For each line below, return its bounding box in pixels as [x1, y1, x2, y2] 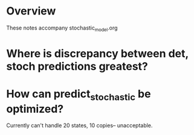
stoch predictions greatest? [6, 59, 148, 73]
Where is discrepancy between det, [6, 46, 189, 60]
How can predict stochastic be [6, 87, 151, 103]
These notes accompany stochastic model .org [6, 24, 118, 33]
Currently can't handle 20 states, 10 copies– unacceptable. [6, 122, 153, 129]
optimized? [6, 102, 64, 116]
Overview [6, 4, 56, 18]
